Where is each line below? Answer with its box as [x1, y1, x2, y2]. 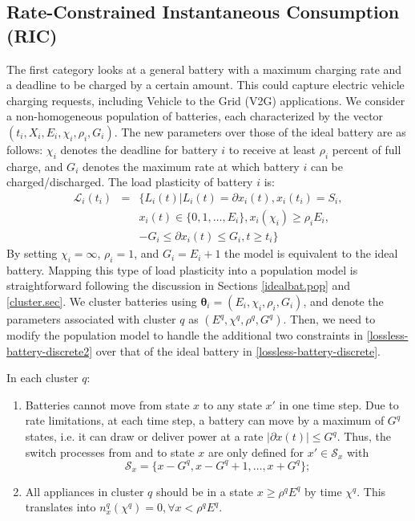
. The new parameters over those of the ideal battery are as [114, 123, 406, 140]
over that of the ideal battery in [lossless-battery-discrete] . [95, 342, 381, 359]
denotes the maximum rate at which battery [82, 157, 300, 174]
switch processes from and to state [25, 443, 195, 460]
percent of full [332, 140, 401, 157]
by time [304, 482, 342, 499]
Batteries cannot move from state [25, 396, 190, 413]
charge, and [6, 157, 63, 174]
